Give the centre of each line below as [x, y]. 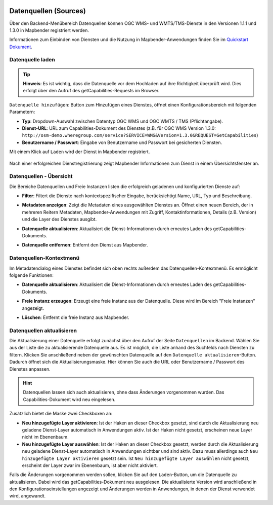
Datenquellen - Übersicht [41, 176]
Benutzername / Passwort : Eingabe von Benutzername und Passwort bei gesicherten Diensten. [122, 142]
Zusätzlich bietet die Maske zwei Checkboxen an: [61, 414]
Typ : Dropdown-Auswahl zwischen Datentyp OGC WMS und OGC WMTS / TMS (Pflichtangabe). [123, 121]
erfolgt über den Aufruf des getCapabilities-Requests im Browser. [91, 91]
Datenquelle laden [32, 60]
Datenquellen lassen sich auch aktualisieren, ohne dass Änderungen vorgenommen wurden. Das [124, 392]
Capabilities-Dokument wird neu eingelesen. [69, 399]
